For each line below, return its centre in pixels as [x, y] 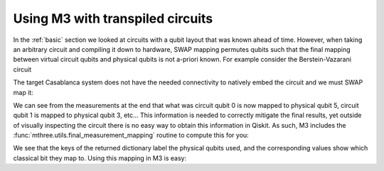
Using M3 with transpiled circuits [113, 18]
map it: [23, 92]
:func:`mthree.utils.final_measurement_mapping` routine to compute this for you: [131, 136]
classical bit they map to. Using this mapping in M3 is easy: [100, 158]
